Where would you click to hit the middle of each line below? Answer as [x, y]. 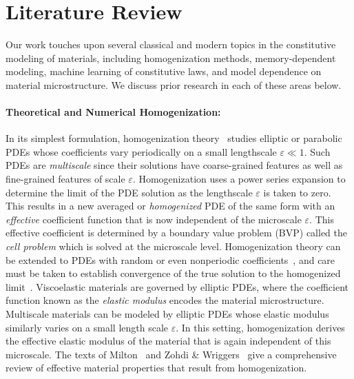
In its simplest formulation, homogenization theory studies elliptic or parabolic [174, 138]
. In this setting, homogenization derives [260, 327]
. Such [317, 151]
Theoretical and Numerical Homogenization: [113, 112]
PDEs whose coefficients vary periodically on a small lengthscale [141, 151]
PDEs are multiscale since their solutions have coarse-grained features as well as [174, 165]
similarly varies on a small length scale [87, 327]
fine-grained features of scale [65, 179]
